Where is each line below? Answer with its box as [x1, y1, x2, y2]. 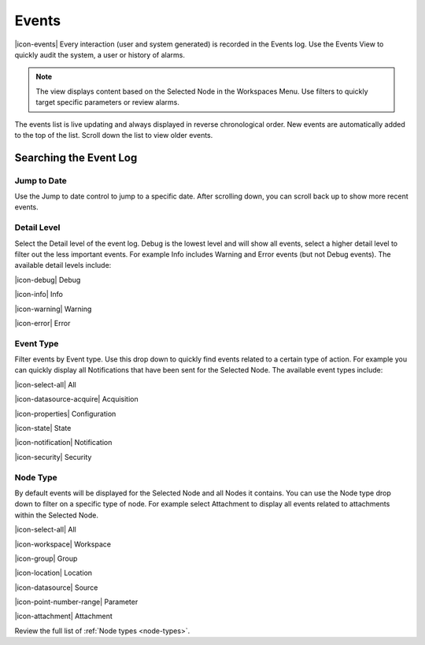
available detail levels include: [14, 261, 112, 270]
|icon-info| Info [14, 290, 63, 299]
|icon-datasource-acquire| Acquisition [14, 395, 139, 404]
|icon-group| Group [14, 554, 78, 563]
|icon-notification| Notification [14, 438, 113, 447]
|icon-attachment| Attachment [14, 611, 113, 621]
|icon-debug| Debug [14, 275, 81, 284]
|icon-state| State [14, 424, 72, 433]
